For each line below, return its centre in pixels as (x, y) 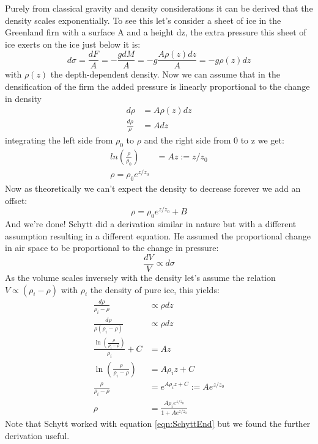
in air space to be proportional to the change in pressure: (112, 248)
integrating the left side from (59, 140)
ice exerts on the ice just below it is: (73, 44)
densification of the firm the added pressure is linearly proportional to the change (157, 86)
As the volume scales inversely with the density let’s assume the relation (140, 278)
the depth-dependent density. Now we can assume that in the (165, 74)
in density (23, 98)
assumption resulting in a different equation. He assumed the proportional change (158, 235)
